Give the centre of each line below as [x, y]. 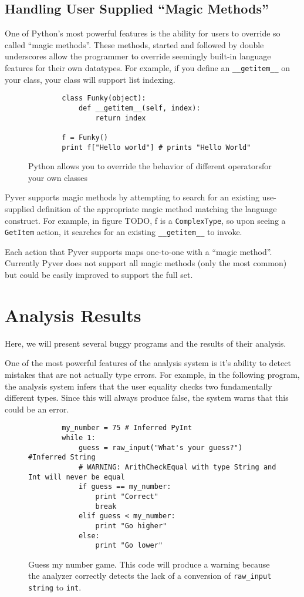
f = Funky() [85, 137]
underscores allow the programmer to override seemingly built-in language [138, 56]
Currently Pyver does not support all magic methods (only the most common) [146, 263]
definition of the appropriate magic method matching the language [157, 208]
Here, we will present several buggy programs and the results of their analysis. [146, 343]
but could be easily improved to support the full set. [99, 275]
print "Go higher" [131, 526]
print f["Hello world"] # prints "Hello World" [156, 147]
